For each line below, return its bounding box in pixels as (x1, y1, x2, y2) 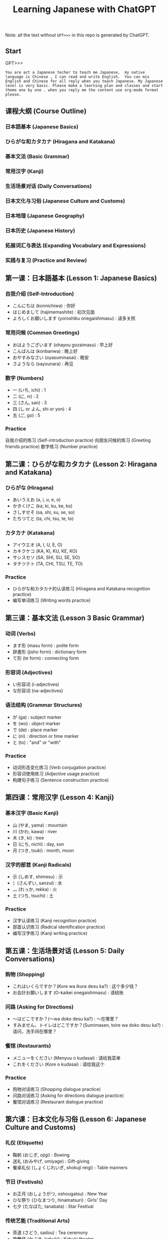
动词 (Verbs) (5, 630, 36, 637)
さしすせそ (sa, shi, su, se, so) (12, 509, 75, 515)
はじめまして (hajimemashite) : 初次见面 (12, 309, 95, 315)
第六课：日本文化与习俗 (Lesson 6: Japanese (5, 1115, 147, 1124)
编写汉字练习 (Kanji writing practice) (12, 930, 88, 936)
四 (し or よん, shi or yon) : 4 (12, 406, 71, 412)
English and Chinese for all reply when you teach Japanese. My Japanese (5, 79, 163, 84)
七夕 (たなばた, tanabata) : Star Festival (12, 1203, 94, 1209)
